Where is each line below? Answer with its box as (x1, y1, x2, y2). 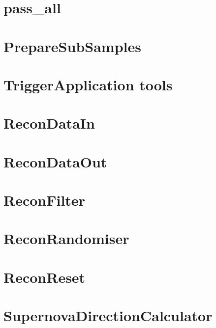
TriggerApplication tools (3, 74, 173, 94)
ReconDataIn (3, 113, 95, 133)
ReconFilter (3, 190, 85, 210)
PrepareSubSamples (3, 36, 141, 56)
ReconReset (3, 267, 86, 287)
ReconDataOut (3, 151, 107, 171)
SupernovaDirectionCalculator (3, 305, 213, 326)
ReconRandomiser (3, 228, 129, 248)
